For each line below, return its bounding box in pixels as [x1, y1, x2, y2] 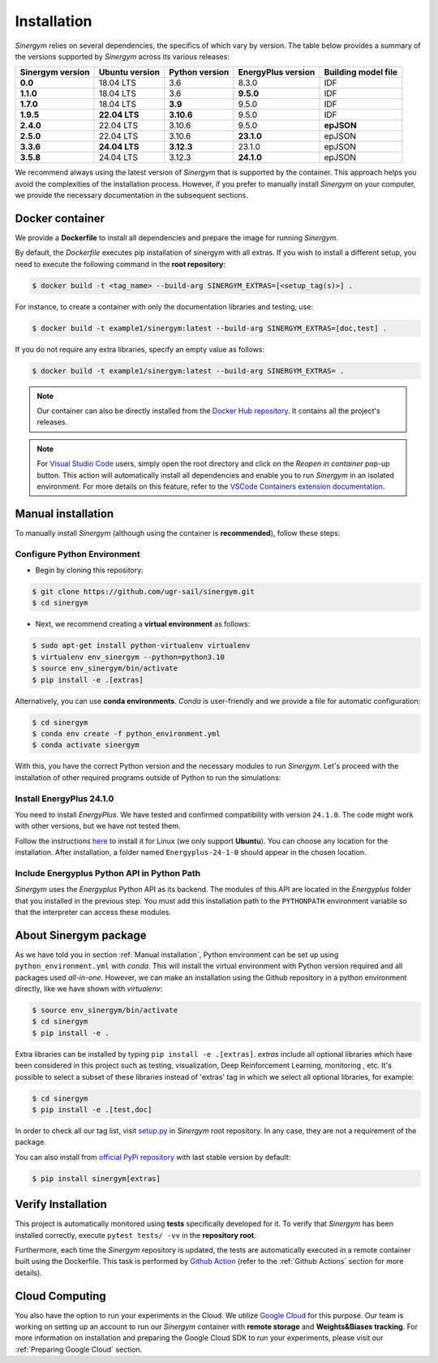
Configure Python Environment [15, 548, 141, 559]
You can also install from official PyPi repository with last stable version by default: [15, 1152, 291, 1162]
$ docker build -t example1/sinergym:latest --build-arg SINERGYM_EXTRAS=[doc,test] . [32, 323, 388, 333]
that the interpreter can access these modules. [15, 907, 172, 917]
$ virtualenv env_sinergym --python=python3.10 [32, 652, 225, 662]
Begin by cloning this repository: [35, 565, 144, 576]
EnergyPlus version [238, 67, 316, 78]
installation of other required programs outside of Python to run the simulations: [15, 772, 281, 783]
